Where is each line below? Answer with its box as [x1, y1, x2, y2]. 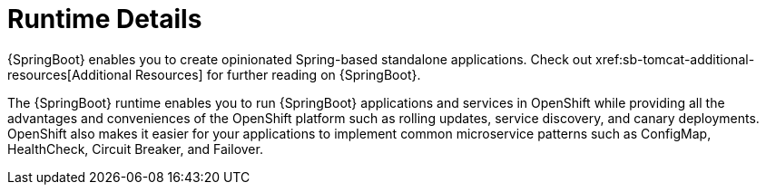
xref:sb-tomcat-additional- [595, 51, 755, 67]
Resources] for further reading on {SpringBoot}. [134, 66, 421, 82]
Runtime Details [7, 4, 202, 34]
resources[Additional [7, 66, 133, 82]
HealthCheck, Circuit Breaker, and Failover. [7, 140, 263, 157]
